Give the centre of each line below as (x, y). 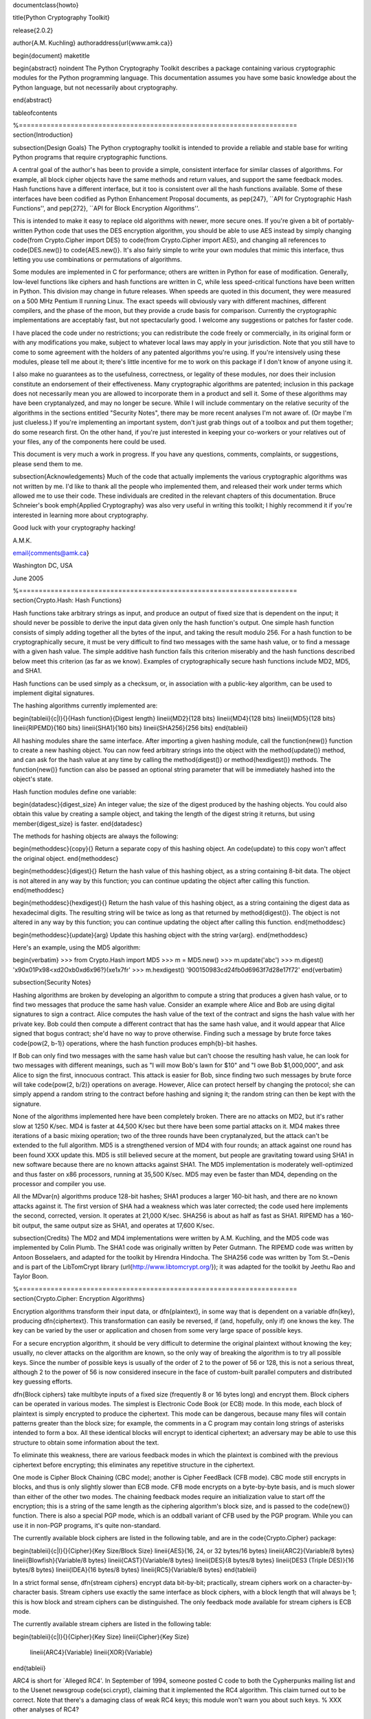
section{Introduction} (43, 135)
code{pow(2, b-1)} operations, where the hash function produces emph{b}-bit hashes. (135, 1043)
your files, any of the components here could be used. (89, 442)
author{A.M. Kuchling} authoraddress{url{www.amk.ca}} (93, 43)
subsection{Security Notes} (52, 983)
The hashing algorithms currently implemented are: (85, 705)
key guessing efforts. (43, 1381)
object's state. (33, 779)
